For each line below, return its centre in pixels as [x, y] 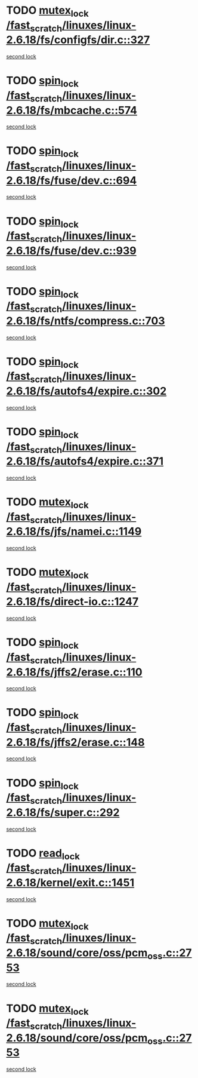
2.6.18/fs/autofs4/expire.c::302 [86, 391]
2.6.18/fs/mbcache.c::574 [72, 110]
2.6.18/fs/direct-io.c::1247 [72, 602]
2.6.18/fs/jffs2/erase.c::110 [74, 672]
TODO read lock [43, 854]
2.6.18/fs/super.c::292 [63, 812]
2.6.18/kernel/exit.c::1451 [70, 882]
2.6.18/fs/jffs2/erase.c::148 [75, 742]
